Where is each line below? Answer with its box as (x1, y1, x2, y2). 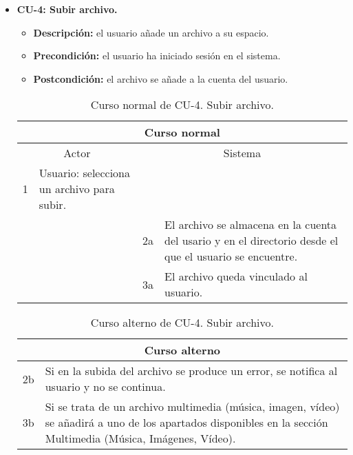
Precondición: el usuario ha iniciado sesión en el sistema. (33, 48, 281, 63)
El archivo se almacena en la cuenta (164, 216, 337, 233)
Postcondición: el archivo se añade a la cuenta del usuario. (33, 71, 288, 85)
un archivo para (39, 181, 115, 197)
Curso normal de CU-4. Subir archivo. (90, 97, 274, 113)
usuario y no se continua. (45, 378, 166, 395)
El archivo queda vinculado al (164, 268, 308, 285)
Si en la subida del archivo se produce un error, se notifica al (45, 363, 338, 379)
